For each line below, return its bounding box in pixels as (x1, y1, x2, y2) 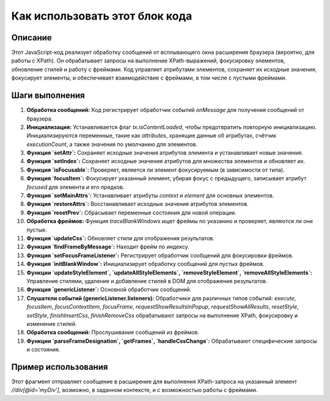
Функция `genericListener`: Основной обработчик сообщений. (26, 286, 192, 293)
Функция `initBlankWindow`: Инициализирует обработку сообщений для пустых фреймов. (26, 260, 265, 268)
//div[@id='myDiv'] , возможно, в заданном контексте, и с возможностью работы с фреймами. (11, 386, 258, 394)
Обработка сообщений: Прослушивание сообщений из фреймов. (26, 329, 200, 336)
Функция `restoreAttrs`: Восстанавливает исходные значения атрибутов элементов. (26, 200, 249, 208)
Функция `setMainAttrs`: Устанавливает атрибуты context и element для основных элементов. (26, 192, 274, 199)
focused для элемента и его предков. (26, 183, 125, 191)
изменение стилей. (26, 320, 77, 327)
